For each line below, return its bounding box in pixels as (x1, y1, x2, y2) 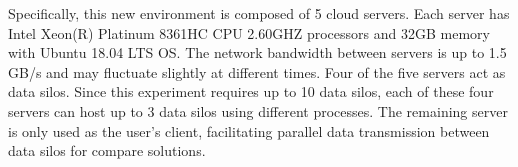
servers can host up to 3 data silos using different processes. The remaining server (8, 100, 508, 121)
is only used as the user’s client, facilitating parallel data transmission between (8, 120, 490, 141)
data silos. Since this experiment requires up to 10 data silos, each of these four (8, 81, 494, 102)
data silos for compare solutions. (8, 140, 206, 161)
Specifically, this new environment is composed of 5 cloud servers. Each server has (8, 3, 510, 23)
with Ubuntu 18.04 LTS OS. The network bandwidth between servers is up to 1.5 (8, 42, 507, 63)
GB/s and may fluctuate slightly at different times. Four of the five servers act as (8, 61, 506, 82)
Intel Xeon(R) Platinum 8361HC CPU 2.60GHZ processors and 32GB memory (8, 22, 490, 43)
